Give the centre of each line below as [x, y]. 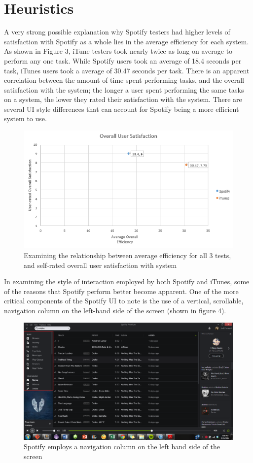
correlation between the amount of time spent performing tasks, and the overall [124, 80]
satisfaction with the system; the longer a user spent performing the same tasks [124, 89]
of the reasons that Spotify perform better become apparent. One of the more [121, 291]
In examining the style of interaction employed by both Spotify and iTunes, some [127, 281]
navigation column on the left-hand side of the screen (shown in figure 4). [115, 311]
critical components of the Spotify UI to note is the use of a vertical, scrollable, [124, 301]
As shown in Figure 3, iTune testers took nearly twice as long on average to [118, 51]
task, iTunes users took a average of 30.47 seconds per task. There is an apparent [127, 70]
